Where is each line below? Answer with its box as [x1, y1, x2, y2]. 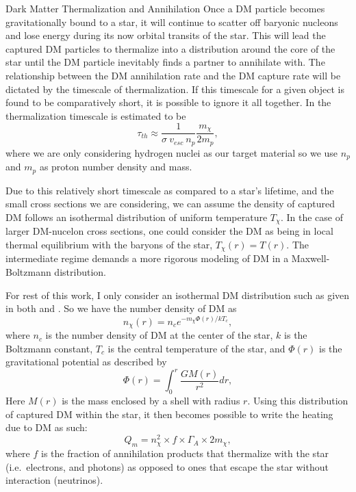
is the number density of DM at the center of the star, [45, 328, 273, 342]
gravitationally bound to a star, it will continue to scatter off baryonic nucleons [5, 14, 338, 29]
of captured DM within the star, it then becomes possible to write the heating [5, 406, 333, 421]
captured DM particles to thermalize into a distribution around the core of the [5, 41, 335, 55]
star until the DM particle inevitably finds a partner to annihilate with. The [5, 55, 325, 69]
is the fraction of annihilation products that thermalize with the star [41, 445, 329, 460]
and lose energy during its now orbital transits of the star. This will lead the [5, 28, 326, 42]
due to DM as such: [5, 420, 88, 435]
